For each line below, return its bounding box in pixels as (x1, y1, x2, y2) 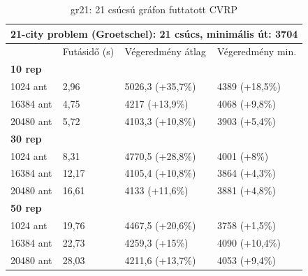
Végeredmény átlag (124, 44, 206, 59)
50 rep (10, 201, 42, 215)
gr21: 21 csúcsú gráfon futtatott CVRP (71, 2, 238, 16)
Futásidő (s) (62, 44, 115, 59)
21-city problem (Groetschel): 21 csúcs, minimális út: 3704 (10, 26, 298, 41)
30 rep (10, 131, 42, 145)
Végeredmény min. (217, 44, 297, 59)
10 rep (10, 61, 42, 76)
